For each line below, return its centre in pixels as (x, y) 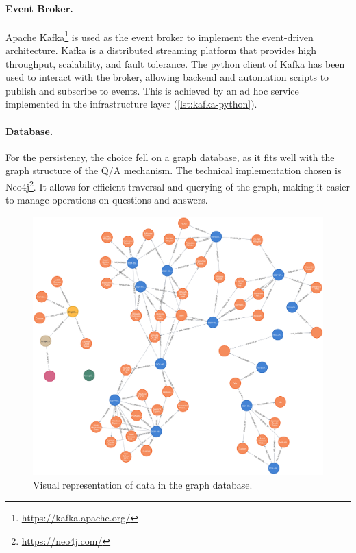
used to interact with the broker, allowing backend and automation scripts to (167, 77)
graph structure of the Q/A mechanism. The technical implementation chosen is (174, 170)
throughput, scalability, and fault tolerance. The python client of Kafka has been (175, 63)
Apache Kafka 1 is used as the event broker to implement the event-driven (160, 36)
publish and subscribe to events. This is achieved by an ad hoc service (152, 90)
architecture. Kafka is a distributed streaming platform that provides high (161, 50)
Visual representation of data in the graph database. (143, 484)
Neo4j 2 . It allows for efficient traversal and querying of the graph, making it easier (178, 185)
